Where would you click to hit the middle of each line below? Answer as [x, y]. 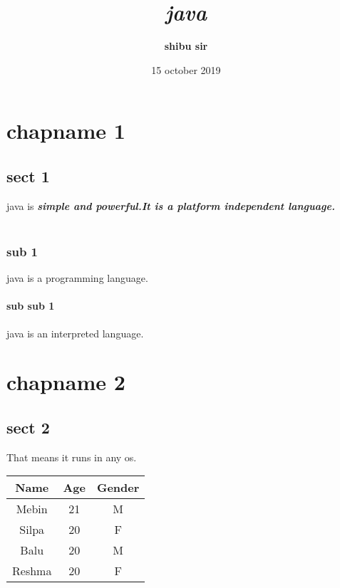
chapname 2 [66, 382]
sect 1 [28, 175]
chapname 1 [66, 131]
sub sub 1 [31, 306]
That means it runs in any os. [72, 457]
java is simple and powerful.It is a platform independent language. [171, 205]
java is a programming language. [77, 278]
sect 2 [28, 427]
